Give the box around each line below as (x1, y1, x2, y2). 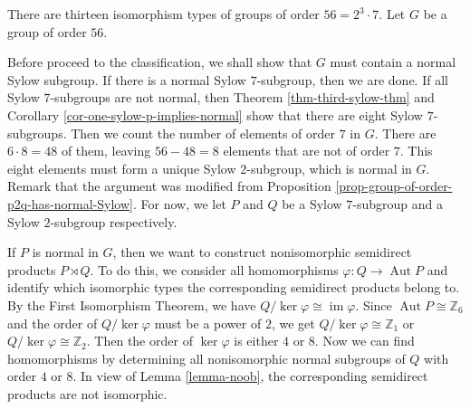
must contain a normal (330, 52, 456, 71)
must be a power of (154, 313, 262, 332)
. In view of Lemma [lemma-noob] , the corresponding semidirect (72, 366, 428, 385)
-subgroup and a (352, 194, 444, 213)
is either (234, 331, 279, 350)
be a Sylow (282, 194, 342, 213)
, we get (271, 313, 315, 332)
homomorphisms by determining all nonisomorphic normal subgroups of (7, 348, 406, 367)
